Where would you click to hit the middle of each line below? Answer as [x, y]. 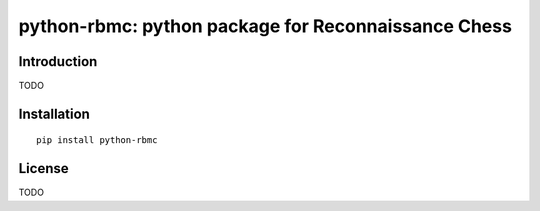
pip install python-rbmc [97, 140]
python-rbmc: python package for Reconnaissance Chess [265, 26]
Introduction [58, 61]
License [43, 168]
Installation [54, 113]
